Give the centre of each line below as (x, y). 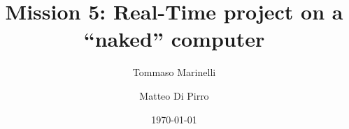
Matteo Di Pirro (174, 95)
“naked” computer (174, 39)
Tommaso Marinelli (174, 72)
